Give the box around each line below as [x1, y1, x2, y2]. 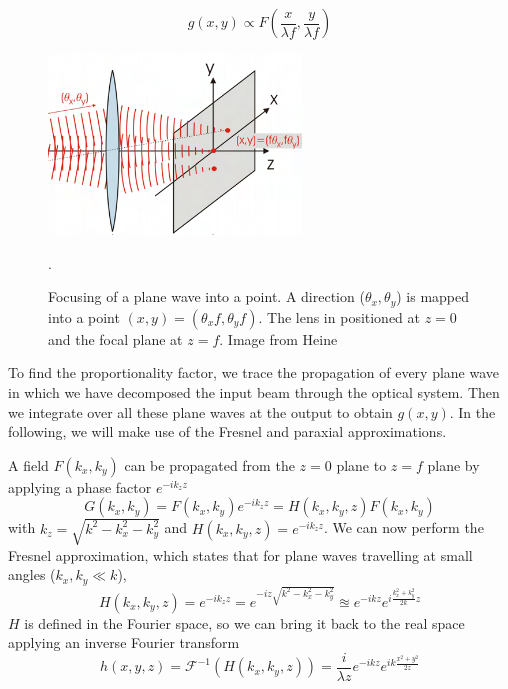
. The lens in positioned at [258, 306, 421, 327]
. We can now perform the [323, 517, 484, 538]
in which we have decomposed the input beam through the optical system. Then [8, 381, 500, 402]
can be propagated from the [124, 454, 295, 475]
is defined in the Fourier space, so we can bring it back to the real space [24, 612, 465, 633]
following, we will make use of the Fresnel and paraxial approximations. [8, 421, 447, 442]
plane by [427, 454, 480, 475]
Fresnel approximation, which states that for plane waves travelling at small [8, 544, 473, 565]
